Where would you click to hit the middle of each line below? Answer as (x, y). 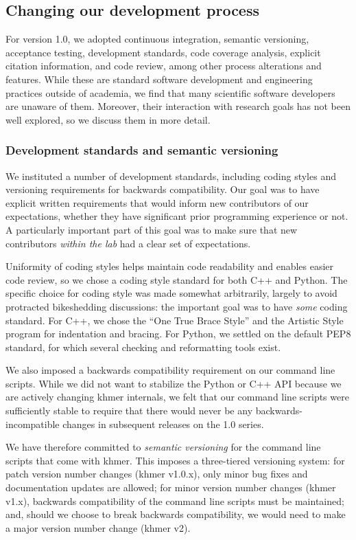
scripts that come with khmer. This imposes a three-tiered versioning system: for (175, 460)
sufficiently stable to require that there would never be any (129, 410)
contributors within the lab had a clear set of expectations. (128, 243)
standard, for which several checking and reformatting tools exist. (143, 347)
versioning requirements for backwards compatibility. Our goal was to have (163, 189)
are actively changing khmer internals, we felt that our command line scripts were (177, 397)
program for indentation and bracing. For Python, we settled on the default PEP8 (178, 334)
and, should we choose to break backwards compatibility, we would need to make (176, 514)
